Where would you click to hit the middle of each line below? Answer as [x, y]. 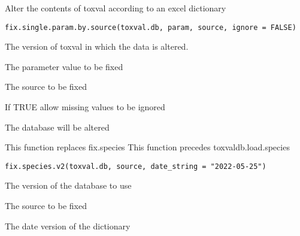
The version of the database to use [68, 185]
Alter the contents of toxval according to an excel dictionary [116, 8]
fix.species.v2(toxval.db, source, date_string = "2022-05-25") [136, 166]
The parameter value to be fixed [64, 66]
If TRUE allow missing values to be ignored [85, 107]
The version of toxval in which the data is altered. [97, 46]
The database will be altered [57, 127]
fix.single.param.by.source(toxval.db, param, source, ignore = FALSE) [151, 27]
